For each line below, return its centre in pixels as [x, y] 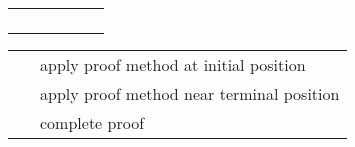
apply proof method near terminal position [190, 93]
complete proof [92, 122]
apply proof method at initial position [173, 64]
